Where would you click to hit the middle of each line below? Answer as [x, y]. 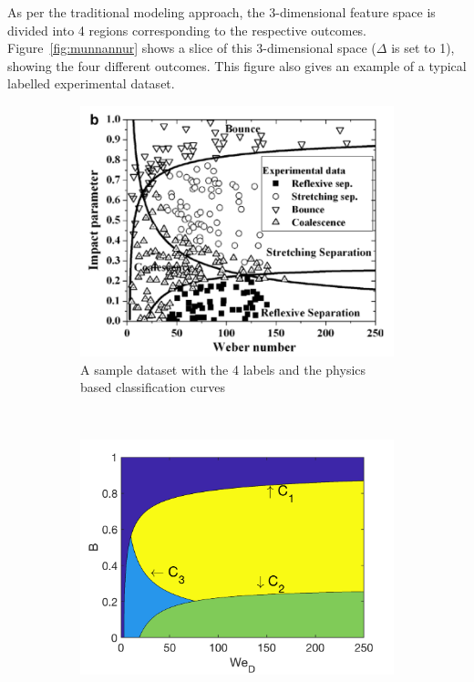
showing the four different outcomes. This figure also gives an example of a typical [237, 65]
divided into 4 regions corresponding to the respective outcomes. [187, 30]
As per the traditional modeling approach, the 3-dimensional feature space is [222, 12]
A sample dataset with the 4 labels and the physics [223, 369]
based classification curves [153, 387]
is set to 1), [423, 48]
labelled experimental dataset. [91, 83]
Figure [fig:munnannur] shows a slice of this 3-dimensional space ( [192, 48]
